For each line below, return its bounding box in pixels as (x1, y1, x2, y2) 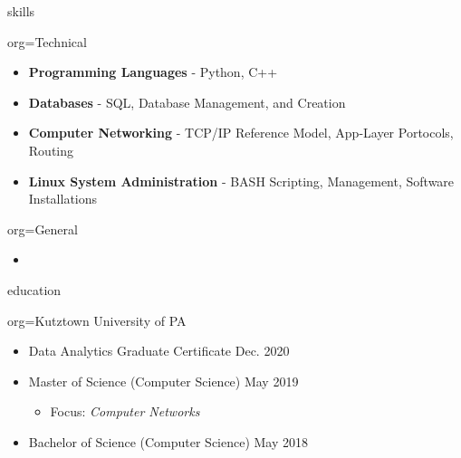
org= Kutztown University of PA (7, 310, 187, 329)
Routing (28, 140, 74, 159)
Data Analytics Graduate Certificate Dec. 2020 (28, 341, 290, 360)
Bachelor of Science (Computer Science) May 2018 (28, 432, 309, 451)
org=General (7, 219, 78, 238)
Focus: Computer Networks (50, 402, 200, 421)
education (7, 280, 62, 299)
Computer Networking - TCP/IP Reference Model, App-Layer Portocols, (28, 123, 454, 142)
